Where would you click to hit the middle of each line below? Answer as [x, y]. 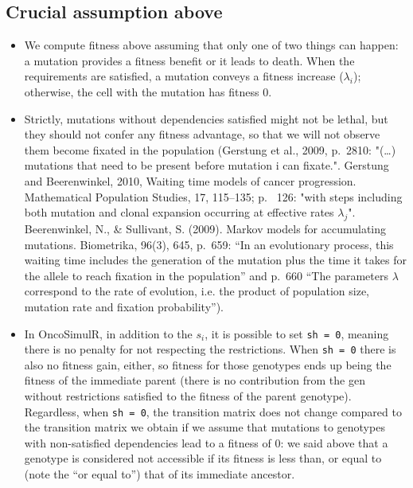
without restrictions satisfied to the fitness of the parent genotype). [188, 396]
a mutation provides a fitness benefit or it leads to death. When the [189, 60]
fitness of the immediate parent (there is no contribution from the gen [195, 380]
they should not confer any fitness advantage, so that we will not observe [202, 134]
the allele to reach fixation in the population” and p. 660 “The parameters [206, 275]
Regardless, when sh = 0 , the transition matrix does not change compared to [213, 411]
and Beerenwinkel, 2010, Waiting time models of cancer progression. [190, 180]
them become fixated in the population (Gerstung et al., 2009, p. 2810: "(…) [210, 149]
